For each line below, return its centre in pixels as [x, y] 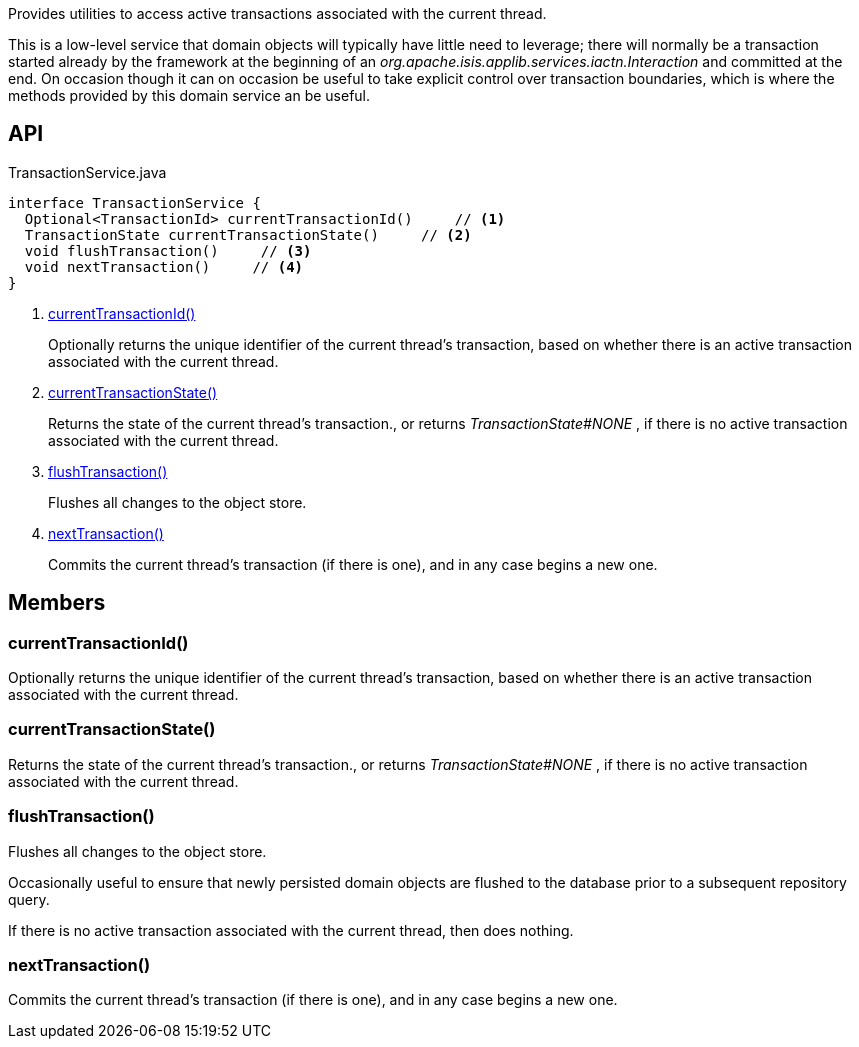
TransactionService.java [87, 172]
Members [57, 603]
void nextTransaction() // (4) [164, 266]
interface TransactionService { [134, 202]
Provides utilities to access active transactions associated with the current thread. [277, 13]
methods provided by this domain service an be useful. [189, 95]
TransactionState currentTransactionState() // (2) [248, 234]
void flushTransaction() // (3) [168, 250]
